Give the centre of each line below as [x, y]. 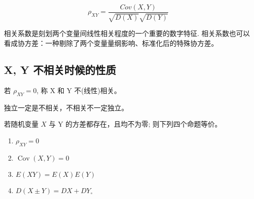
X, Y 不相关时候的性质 [60, 70]
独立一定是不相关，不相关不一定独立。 [66, 107]
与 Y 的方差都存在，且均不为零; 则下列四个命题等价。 [135, 124]
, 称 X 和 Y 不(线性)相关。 [79, 90]
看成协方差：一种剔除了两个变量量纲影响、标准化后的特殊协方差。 [111, 43]
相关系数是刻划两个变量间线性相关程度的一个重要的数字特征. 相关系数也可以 [127, 33]
